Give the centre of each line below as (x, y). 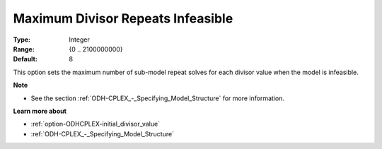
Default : (25, 59)
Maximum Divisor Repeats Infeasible (123, 18)
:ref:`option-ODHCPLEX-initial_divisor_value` (95, 124)
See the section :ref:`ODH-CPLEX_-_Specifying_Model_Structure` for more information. (157, 98)
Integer (79, 40)
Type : (22, 40)
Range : (24, 49)
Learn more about (40, 111)
